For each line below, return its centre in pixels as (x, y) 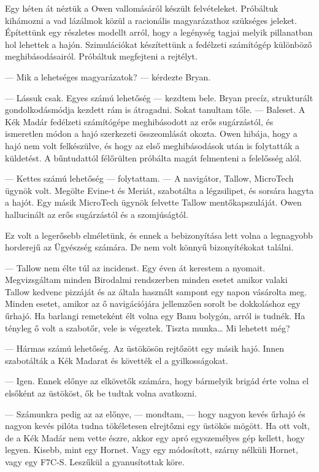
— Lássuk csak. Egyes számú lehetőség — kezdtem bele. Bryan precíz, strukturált (159, 97)
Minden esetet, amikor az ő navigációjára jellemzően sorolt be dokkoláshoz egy (153, 304)
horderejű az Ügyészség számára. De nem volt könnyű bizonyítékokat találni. (149, 247)
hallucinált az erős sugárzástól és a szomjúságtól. (97, 214)
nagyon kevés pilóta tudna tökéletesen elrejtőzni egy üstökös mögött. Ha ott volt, (157, 426)
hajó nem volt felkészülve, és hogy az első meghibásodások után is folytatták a (152, 145)
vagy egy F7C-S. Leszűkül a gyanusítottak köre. (95, 462)
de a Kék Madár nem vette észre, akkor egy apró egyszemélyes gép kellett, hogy (155, 437)
